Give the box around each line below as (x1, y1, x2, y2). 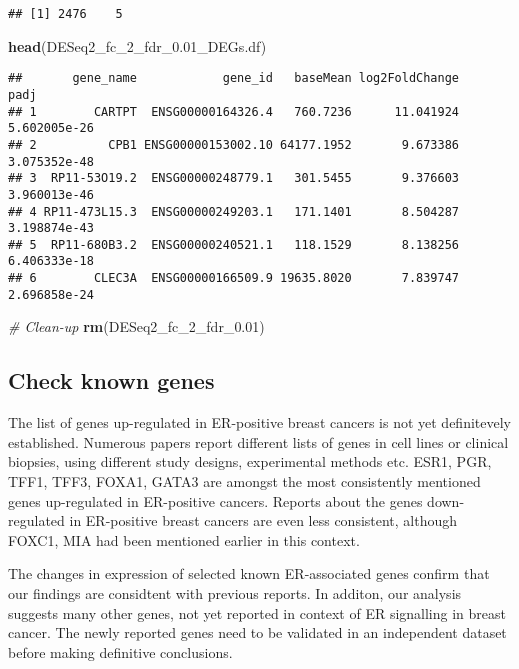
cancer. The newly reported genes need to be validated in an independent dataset (8, 622, 507, 643)
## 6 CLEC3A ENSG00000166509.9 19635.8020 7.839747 (8, 271, 460, 286)
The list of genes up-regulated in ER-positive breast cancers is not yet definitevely (8, 412, 511, 433)
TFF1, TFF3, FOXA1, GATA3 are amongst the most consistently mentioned (8, 471, 481, 492)
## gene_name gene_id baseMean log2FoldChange (8, 71, 460, 86)
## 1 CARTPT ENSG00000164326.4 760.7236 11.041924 (8, 104, 460, 119)
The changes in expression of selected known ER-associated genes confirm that (8, 563, 490, 584)
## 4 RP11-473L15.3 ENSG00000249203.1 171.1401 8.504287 (8, 204, 460, 219)
